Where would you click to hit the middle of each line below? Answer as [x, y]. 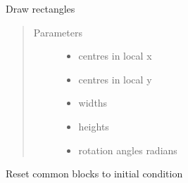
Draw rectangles [40, 8]
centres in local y [115, 79]
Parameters [58, 32]
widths [93, 103]
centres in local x [115, 56]
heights [94, 126]
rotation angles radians [128, 150]
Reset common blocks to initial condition [94, 174]
